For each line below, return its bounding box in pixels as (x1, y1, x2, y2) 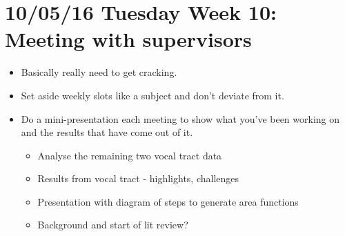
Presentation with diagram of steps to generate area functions (37, 194, 299, 208)
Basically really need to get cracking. (21, 65, 177, 79)
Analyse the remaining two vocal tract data (37, 148, 222, 162)
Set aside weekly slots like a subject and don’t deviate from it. (21, 88, 284, 102)
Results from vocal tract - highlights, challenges (37, 171, 239, 186)
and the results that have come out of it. (21, 125, 193, 139)
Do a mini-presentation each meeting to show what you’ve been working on (21, 111, 340, 126)
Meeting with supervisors (5, 25, 252, 53)
